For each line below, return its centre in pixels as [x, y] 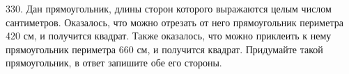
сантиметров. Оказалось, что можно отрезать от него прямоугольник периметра [174, 22]
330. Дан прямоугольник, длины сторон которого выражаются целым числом [169, 8]
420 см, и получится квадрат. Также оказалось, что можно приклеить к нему [169, 36]
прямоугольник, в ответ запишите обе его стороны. [114, 63]
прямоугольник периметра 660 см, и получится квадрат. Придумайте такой [164, 49]
